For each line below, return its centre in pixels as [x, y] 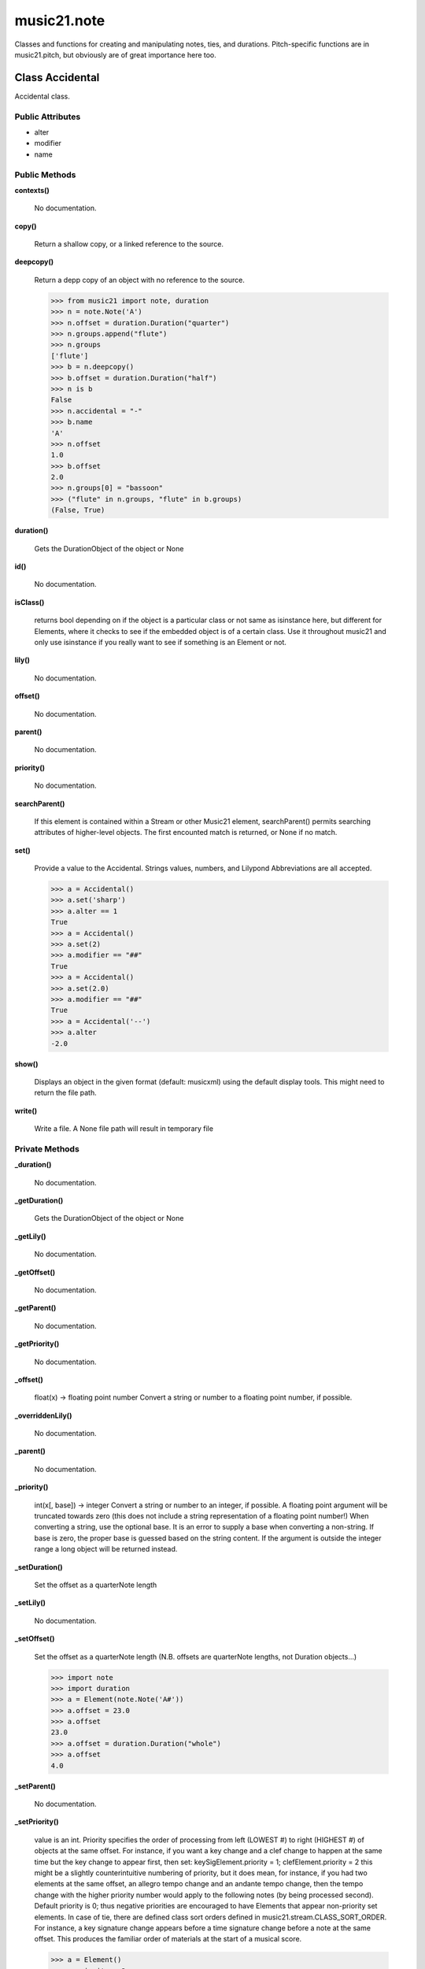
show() [26, 1064]
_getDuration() [39, 1200]
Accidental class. [42, 96]
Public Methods [45, 175]
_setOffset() [35, 1639]
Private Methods [47, 1148]
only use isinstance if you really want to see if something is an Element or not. [161, 642]
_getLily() [30, 1236]
